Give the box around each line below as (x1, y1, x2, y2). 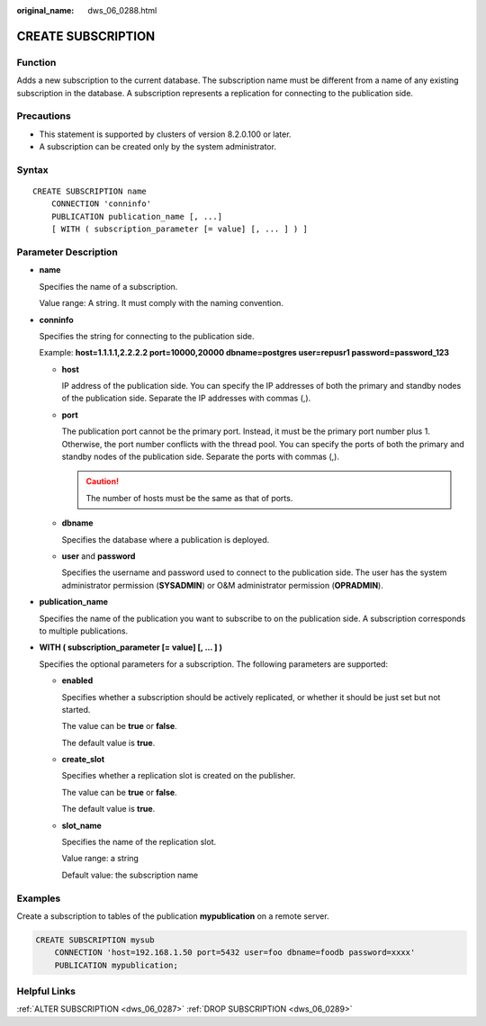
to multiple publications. (39, 625, 129, 636)
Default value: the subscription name (61, 869, 199, 880)
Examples (16, 892, 61, 904)
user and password (61, 550, 136, 562)
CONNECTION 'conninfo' (50, 199, 152, 209)
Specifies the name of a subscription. (39, 281, 178, 292)
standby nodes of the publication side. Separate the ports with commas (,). (61, 451, 339, 463)
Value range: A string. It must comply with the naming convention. (39, 298, 283, 309)
